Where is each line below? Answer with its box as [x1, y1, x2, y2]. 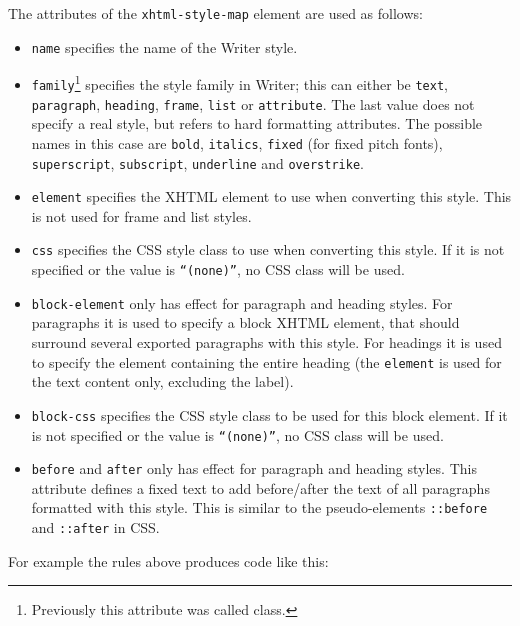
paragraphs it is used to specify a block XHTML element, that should [31, 312, 460, 333]
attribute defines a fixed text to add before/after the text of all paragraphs [31, 477, 490, 498]
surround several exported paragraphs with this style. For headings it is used [31, 332, 502, 352]
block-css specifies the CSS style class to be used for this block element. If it [31, 404, 508, 425]
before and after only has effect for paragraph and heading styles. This [31, 458, 477, 479]
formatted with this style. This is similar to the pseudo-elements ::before [31, 497, 488, 518]
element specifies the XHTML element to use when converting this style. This [31, 186, 512, 207]
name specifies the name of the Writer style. [31, 36, 298, 57]
